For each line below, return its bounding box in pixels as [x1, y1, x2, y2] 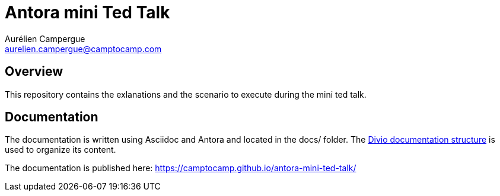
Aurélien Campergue [5, 33, 85, 44]
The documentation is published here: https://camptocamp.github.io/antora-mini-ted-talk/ [5, 163, 356, 173]
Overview [5, 64, 63, 79]
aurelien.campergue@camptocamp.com [5, 43, 162, 54]
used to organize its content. [5, 144, 116, 155]
